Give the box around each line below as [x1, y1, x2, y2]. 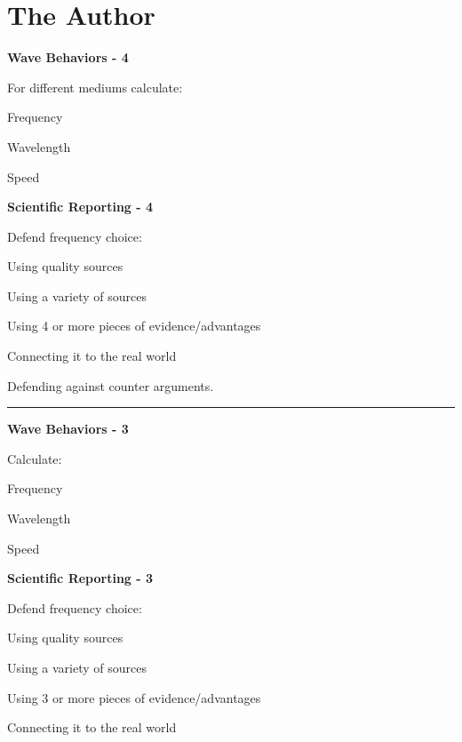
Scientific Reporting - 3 [7, 569, 154, 587]
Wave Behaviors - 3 [7, 419, 129, 438]
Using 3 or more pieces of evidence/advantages [7, 688, 261, 706]
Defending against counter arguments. [7, 376, 214, 395]
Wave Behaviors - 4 [7, 48, 129, 67]
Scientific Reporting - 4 [7, 197, 154, 216]
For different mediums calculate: [7, 77, 183, 96]
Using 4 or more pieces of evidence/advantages [7, 316, 261, 335]
